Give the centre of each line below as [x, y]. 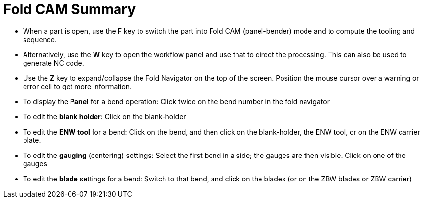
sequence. [40, 39]
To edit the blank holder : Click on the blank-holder [105, 116]
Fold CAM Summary [70, 9]
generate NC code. [54, 63]
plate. [32, 140]
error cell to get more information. [78, 86]
